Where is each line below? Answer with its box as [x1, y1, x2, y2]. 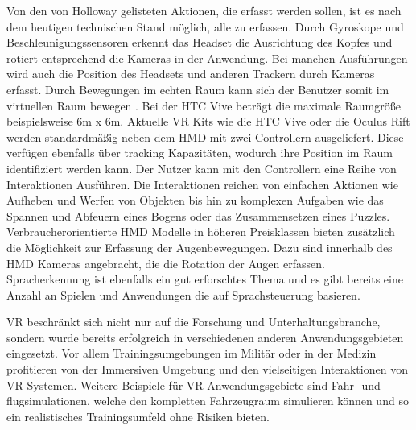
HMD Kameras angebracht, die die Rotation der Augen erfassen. [6, 254, 325, 271]
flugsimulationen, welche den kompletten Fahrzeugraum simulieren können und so [6, 392, 409, 409]
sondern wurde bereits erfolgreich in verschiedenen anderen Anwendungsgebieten [6, 329, 404, 345]
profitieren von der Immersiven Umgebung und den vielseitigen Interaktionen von [6, 361, 408, 378]
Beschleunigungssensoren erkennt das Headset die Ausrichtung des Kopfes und [6, 34, 393, 51]
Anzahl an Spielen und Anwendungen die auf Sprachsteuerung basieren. [6, 286, 360, 303]
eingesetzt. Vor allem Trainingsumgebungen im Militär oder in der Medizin [6, 345, 377, 362]
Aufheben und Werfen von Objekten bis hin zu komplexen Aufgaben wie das [6, 192, 384, 209]
